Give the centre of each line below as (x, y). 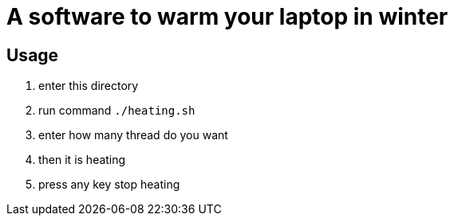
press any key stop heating (109, 185)
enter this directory (89, 86)
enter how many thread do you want (133, 135)
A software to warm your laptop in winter (227, 17)
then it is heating (82, 160)
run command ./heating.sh (117, 111)
